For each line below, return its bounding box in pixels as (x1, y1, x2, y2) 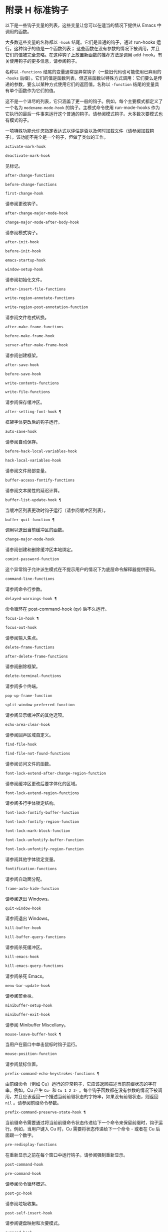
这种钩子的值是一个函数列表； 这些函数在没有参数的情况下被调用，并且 (13, 45, 160, 51)
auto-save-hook (5, 429, 37, 434)
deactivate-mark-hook (5, 153, 50, 158)
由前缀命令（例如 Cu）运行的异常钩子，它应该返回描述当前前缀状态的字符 (5, 1081, 157, 1087)
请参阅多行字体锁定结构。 (5, 800, 58, 806)
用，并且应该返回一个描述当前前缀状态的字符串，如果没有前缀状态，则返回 (5, 1094, 158, 1100)
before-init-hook (5, 248, 41, 254)
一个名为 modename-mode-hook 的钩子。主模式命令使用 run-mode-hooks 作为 (5, 104, 160, 111)
